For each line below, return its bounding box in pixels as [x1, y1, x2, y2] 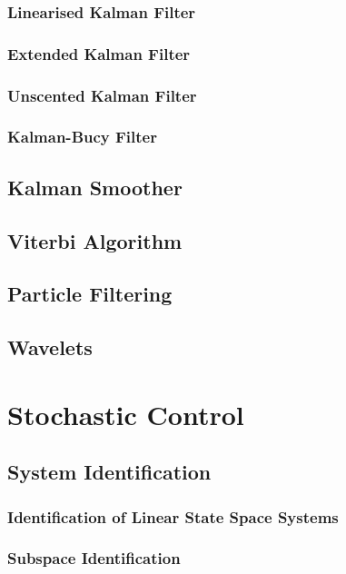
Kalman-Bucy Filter [7, 125, 158, 148]
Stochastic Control [7, 395, 244, 432]
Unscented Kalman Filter [7, 84, 197, 106]
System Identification [7, 458, 212, 486]
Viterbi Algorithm [7, 226, 183, 254]
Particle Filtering [7, 280, 173, 308]
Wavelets [7, 333, 93, 361]
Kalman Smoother [7, 173, 183, 201]
